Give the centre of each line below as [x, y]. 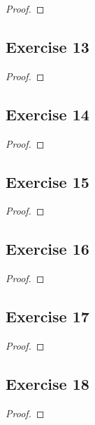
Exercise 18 [47, 383]
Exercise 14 [47, 114]
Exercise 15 [47, 181]
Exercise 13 [47, 46]
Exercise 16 [47, 249]
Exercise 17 [47, 316]
